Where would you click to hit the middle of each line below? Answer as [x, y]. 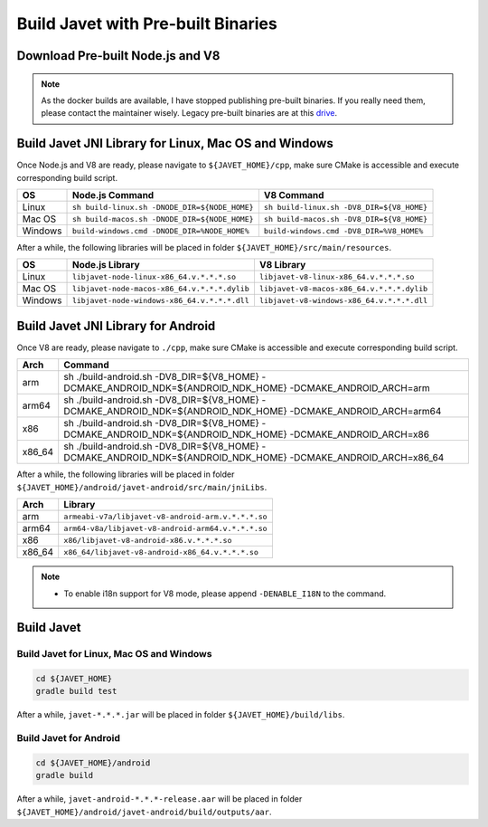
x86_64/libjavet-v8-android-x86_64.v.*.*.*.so [161, 552]
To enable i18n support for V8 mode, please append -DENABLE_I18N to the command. [225, 594]
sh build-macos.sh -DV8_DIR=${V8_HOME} [346, 219]
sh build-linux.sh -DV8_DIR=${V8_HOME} [346, 207]
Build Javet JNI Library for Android [116, 326]
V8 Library [282, 265]
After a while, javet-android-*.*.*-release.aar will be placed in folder [160, 799]
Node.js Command [113, 195]
